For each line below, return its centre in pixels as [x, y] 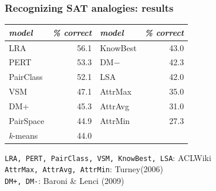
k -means [23, 135]
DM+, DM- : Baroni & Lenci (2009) [65, 181]
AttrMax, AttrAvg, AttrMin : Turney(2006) [84, 169]
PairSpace [27, 120]
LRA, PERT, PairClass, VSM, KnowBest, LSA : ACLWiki [108, 157]
